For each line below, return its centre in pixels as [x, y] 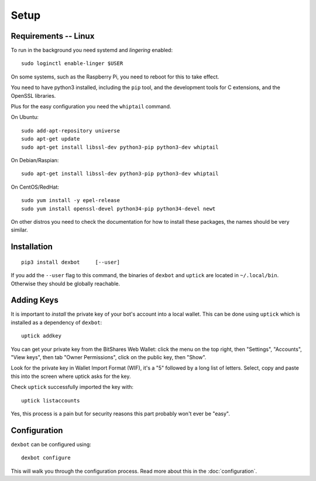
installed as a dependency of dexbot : [56, 322]
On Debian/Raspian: [35, 160]
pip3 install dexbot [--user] [71, 262]
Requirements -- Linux [53, 36]
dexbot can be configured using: [51, 444]
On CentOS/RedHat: [35, 187]
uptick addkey [41, 336]
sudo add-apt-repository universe [71, 131]
